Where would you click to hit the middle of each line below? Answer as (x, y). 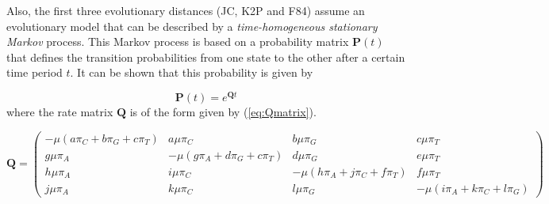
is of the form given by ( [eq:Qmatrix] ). (223, 112)
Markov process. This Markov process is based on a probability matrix (178, 42)
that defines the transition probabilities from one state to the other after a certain (206, 57)
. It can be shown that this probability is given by (192, 72)
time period (35, 72)
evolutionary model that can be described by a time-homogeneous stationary (192, 26)
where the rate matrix (60, 112)
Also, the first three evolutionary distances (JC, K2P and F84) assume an (186, 10)
